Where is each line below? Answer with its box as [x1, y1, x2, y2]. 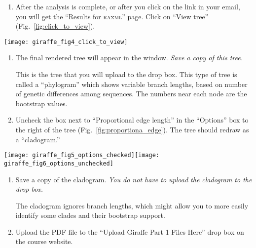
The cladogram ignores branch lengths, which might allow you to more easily [15, 200, 249, 210]
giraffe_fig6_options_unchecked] [4, 160, 113, 167]
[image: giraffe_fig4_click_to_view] [4, 38, 128, 45]
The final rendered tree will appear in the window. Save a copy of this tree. [15, 52, 243, 63]
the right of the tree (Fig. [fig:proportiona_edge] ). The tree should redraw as [15, 124, 249, 134]
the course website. [15, 236, 73, 247]
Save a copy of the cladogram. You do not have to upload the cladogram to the [15, 174, 252, 184]
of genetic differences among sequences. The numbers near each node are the [15, 88, 247, 99]
